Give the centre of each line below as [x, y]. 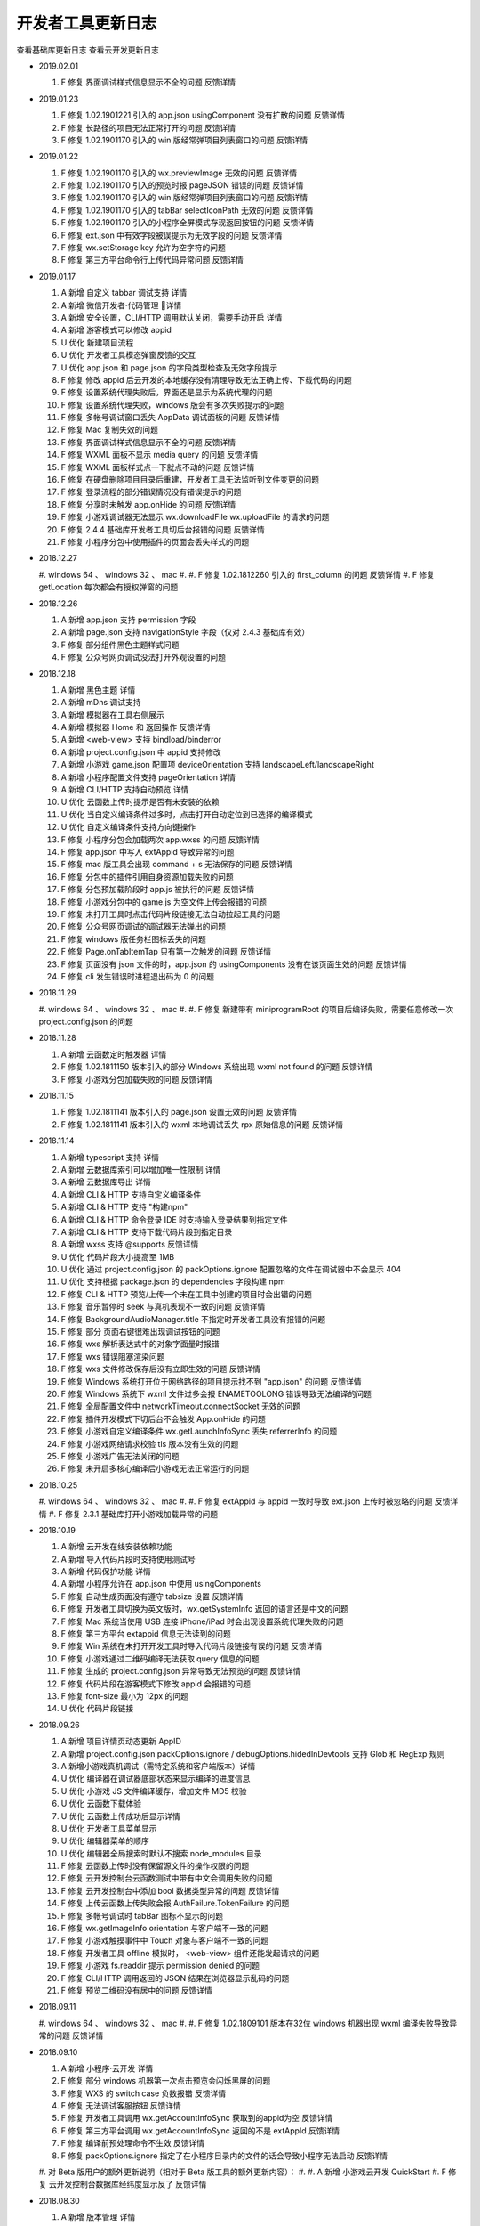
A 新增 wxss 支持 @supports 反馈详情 [130, 1244]
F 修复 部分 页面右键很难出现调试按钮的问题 [141, 1332]
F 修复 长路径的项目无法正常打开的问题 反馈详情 [148, 127]
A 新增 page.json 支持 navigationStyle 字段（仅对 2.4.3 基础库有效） [185, 632]
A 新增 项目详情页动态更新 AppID [121, 1742]
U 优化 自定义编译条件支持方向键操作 [128, 827]
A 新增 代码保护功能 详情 [106, 1572]
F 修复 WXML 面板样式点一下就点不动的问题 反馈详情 [158, 467]
